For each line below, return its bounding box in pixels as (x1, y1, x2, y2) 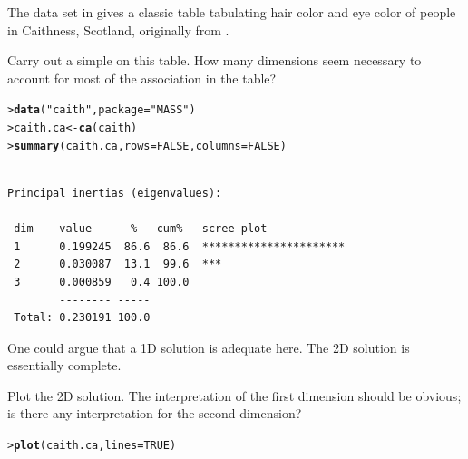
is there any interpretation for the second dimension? (7, 404, 302, 423)
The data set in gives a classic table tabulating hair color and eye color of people (7, 3, 456, 21)
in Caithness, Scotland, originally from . (7, 20, 229, 39)
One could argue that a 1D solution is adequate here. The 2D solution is (7, 337, 410, 356)
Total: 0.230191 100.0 (14, 311, 151, 325)
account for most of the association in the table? (7, 68, 277, 87)
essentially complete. (7, 356, 122, 375)
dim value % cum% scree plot (14, 222, 268, 236)
